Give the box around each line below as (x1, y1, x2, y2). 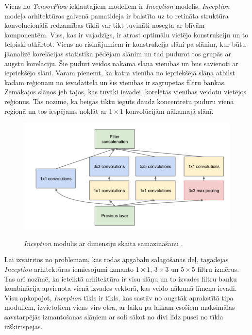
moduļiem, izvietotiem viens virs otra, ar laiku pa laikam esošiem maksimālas (4, 302, 235, 312)
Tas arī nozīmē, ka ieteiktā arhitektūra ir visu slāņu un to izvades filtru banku (4, 273, 237, 283)
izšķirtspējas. (4, 321, 43, 331)
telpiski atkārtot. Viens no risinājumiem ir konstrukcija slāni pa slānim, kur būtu (4, 39, 246, 49)
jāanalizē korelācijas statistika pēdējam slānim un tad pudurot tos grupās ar (4, 48, 231, 58)
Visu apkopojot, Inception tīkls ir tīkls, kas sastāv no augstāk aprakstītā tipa (4, 292, 234, 302)
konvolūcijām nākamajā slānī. (125, 106, 214, 116)
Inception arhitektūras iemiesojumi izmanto (4, 264, 134, 274)
